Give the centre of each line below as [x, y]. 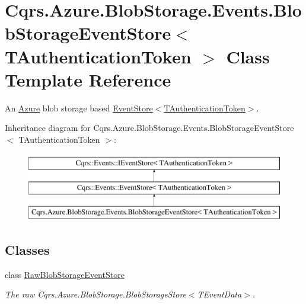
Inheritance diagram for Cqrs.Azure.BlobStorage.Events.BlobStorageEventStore [149, 128]
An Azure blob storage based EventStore [79, 108]
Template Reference [88, 79]
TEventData [219, 294]
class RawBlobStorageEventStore [65, 274]
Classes [27, 249]
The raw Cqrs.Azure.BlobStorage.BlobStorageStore [96, 294]
